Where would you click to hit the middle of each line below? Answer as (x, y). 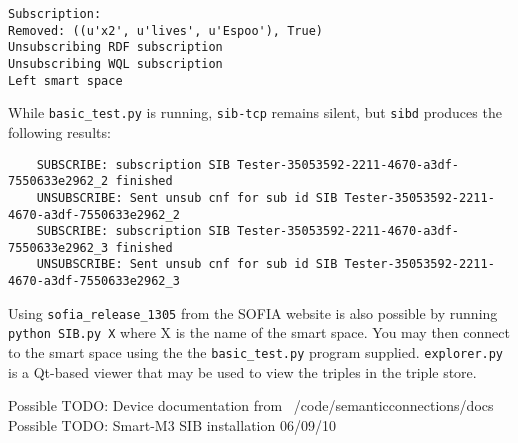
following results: (59, 131)
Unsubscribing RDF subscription (115, 47)
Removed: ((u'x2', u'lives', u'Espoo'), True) (165, 30)
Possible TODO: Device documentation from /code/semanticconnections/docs (251, 405)
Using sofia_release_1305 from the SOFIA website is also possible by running (253, 312)
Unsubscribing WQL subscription (115, 63)
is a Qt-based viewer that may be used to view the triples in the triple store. (242, 371)
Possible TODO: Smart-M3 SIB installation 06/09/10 (172, 424)
